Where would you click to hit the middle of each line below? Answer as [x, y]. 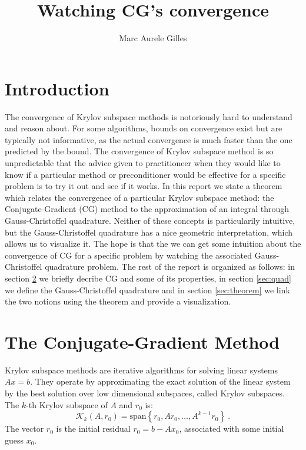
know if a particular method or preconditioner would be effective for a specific [145, 174]
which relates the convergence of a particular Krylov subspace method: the [139, 197]
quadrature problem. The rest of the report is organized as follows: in [170, 267]
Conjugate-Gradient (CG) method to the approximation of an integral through [147, 209]
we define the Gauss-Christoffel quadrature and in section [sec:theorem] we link [147, 289]
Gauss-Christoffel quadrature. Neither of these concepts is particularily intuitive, [150, 220]
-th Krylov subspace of [67, 404]
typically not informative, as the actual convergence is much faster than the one [149, 139]
